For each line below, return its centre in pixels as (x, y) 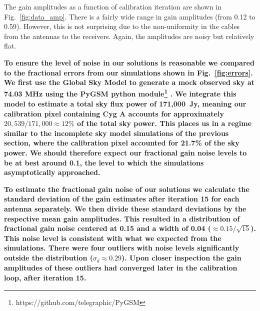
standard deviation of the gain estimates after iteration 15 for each (122, 199)
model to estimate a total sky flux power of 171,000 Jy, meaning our (125, 103)
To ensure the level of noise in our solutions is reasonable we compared (129, 62)
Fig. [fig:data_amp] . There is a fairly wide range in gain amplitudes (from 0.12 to (130, 16)
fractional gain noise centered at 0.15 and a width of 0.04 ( (107, 228)
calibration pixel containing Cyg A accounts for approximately (114, 113)
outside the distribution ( (49, 257)
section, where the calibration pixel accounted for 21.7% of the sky (122, 143)
